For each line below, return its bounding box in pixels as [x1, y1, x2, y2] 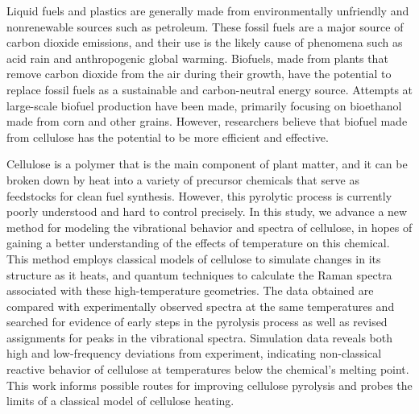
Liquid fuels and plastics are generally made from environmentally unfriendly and [6, 2, 409, 19]
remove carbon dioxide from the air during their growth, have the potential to [6, 65, 392, 82]
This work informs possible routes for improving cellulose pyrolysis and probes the [6, 376, 413, 393]
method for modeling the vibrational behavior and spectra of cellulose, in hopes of [6, 218, 413, 235]
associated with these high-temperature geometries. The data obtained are [6, 282, 374, 299]
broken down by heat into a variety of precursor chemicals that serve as [6, 171, 360, 188]
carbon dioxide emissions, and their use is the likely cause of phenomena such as [6, 34, 403, 51]
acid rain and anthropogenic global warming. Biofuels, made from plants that [6, 49, 388, 66]
